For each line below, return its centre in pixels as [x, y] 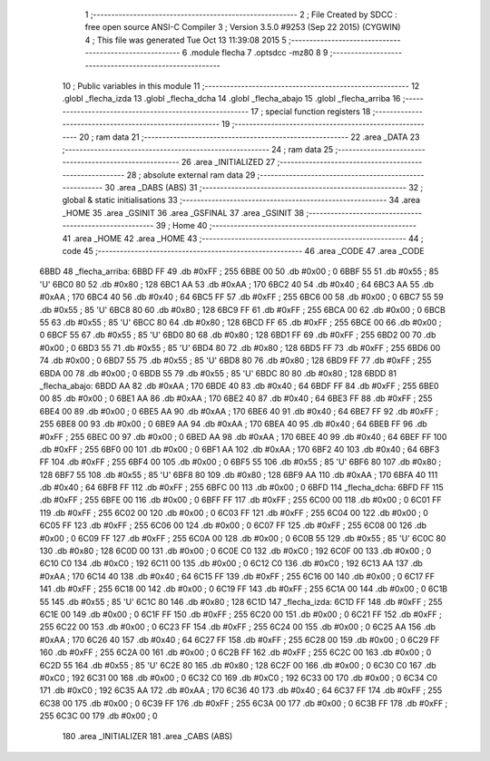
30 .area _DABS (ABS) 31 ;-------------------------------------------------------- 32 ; [264, 188]
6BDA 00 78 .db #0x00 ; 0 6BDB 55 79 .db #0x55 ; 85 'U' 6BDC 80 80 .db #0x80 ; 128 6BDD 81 [218, 373]
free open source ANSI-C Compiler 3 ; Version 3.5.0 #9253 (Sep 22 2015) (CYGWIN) [243, 27]
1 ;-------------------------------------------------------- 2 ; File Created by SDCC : [241, 15]
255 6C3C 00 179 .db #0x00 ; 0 [98, 716]
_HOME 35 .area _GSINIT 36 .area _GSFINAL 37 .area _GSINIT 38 [183, 212]
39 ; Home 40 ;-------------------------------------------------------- [286, 226]
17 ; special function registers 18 [311, 111]
